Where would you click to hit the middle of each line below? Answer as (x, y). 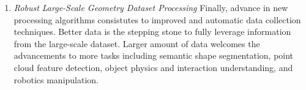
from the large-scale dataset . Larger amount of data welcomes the (137, 43)
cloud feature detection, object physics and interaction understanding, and (153, 67)
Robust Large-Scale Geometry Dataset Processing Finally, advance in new (151, 7)
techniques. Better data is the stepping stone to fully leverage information (152, 32)
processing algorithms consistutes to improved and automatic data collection (157, 19)
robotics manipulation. (56, 79)
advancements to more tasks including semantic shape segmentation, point (154, 55)
